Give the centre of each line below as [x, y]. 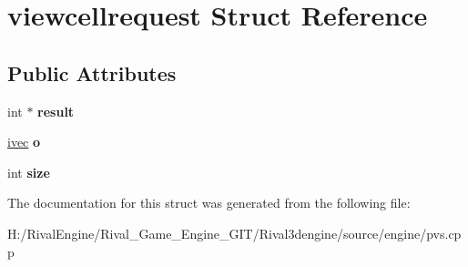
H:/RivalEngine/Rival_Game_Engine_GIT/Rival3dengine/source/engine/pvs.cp [234, 233]
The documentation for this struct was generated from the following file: [209, 203]
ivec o [24, 142]
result [56, 111]
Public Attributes [92, 72]
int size [29, 172]
